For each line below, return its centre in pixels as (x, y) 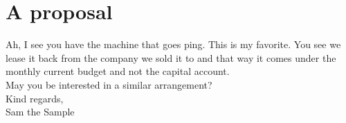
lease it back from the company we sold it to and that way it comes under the (171, 57)
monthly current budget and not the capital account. (118, 71)
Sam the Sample (40, 112)
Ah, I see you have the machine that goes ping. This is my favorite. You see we (173, 44)
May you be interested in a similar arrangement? (109, 84)
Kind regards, (35, 98)
